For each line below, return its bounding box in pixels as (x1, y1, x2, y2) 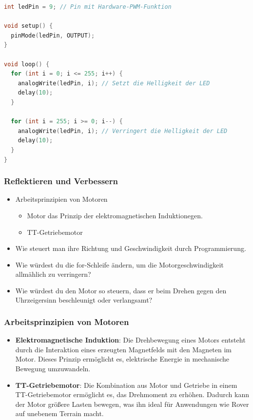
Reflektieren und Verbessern (4, 175, 118, 187)
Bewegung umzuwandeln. (15, 363, 91, 374)
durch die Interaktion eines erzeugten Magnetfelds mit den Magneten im (15, 344, 232, 354)
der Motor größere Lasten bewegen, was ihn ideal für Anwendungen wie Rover (15, 399, 249, 409)
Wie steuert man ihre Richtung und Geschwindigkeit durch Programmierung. (15, 243, 246, 253)
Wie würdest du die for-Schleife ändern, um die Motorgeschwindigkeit (15, 259, 224, 269)
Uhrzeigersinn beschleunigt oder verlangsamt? (15, 295, 153, 305)
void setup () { (4, 22, 53, 30)
